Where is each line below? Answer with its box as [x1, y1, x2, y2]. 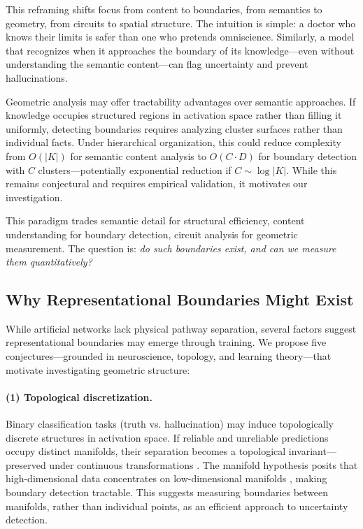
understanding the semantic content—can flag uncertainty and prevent [6, 57, 308, 71]
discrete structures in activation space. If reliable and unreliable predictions [6, 430, 329, 444]
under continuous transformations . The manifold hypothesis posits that [49, 457, 358, 472]
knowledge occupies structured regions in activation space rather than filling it [6, 108, 342, 122]
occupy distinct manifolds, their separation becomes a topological [6, 444, 286, 458]
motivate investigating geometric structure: [6, 362, 190, 377]
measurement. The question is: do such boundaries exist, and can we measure [6, 240, 336, 255]
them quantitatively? [6, 254, 92, 269]
